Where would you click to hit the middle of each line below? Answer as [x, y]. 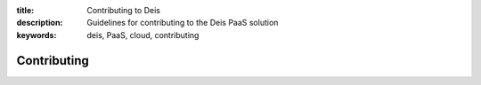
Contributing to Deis [123, 10]
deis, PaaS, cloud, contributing [143, 35]
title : [25, 10]
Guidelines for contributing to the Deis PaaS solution [183, 23]
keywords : [37, 35]
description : [40, 23]
